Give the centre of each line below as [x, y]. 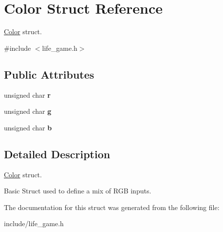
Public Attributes [49, 74]
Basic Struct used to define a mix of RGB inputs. [78, 191]
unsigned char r [27, 95]
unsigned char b [28, 127]
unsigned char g [28, 111]
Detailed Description [57, 154]
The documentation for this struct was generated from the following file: [112, 207]
